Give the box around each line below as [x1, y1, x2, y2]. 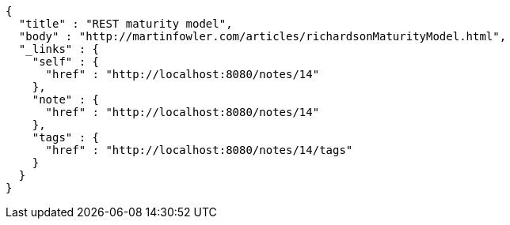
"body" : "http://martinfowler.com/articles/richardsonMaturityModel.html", [18, 30, 507, 43]
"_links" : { [18, 43, 100, 55]
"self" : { [32, 55, 100, 68]
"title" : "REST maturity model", [18, 17, 233, 30]
